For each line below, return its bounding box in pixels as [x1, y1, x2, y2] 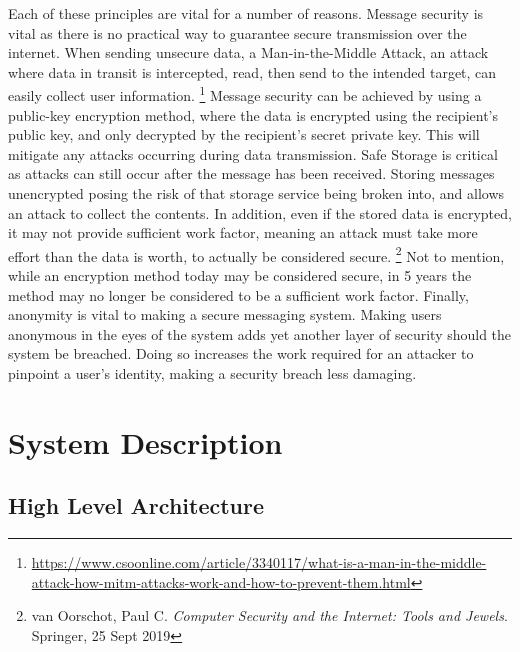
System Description [8, 421, 283, 462]
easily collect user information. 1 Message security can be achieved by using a [8, 82, 482, 106]
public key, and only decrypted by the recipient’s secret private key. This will [8, 124, 480, 145]
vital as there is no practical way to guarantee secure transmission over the [8, 22, 467, 43]
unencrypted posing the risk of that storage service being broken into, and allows [8, 183, 505, 203]
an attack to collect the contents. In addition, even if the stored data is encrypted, [8, 202, 512, 223]
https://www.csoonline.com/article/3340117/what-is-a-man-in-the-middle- [31, 552, 487, 573]
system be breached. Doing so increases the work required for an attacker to [8, 343, 474, 364]
